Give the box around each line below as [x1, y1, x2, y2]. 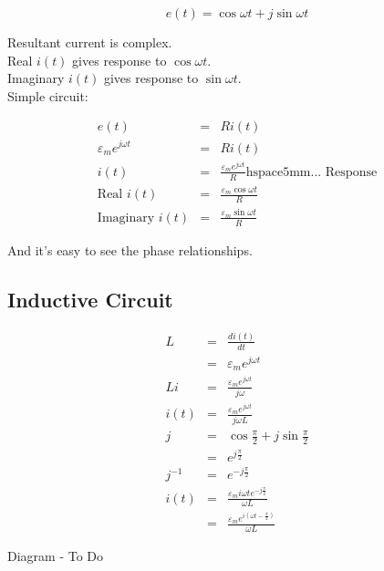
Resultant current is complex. [7, 33, 172, 51]
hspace [245, 165, 284, 179]
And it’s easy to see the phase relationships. [7, 240, 253, 259]
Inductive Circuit [7, 285, 173, 313]
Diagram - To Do [7, 546, 104, 566]
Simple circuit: [7, 86, 88, 105]
